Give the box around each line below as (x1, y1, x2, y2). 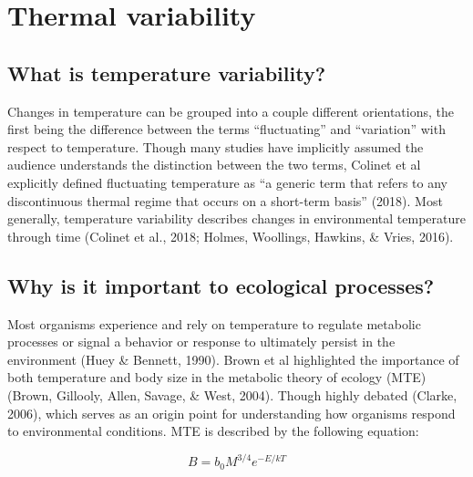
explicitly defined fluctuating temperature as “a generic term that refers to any (7, 172, 447, 192)
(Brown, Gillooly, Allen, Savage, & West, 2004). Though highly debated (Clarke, (7, 385, 458, 404)
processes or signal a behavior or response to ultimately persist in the (7, 332, 396, 351)
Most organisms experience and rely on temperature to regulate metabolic (7, 314, 421, 333)
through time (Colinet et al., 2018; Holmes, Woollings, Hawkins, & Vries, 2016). (7, 226, 454, 245)
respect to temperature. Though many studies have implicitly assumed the (7, 137, 424, 156)
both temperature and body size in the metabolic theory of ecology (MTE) (7, 368, 427, 387)
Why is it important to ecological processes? (7, 271, 435, 299)
